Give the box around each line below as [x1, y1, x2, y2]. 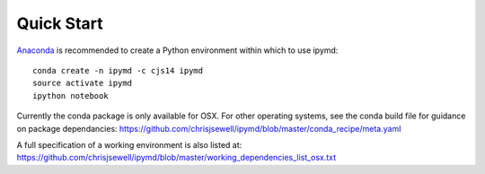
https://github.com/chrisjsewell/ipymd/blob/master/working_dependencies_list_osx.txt [16, 152, 337, 163]
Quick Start [16, 13, 103, 33]
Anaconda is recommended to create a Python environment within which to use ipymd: [16, 45, 339, 56]
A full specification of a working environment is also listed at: [16, 139, 242, 150]
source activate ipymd [32, 78, 133, 89]
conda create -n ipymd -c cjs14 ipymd [32, 65, 204, 75]
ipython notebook [32, 91, 109, 100]
